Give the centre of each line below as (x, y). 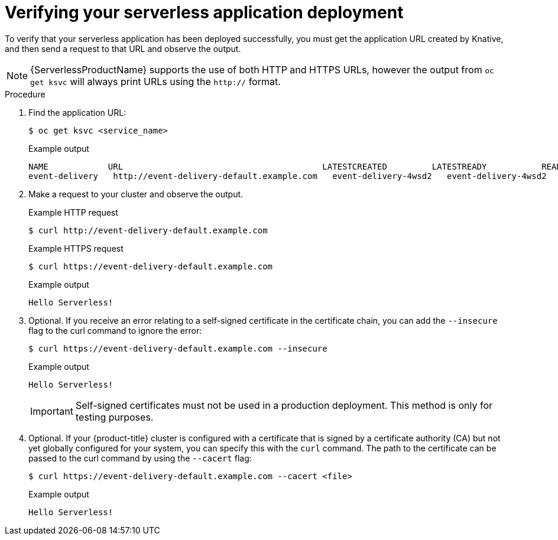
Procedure (25, 94)
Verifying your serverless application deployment (204, 12)
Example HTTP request (73, 212)
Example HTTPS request (76, 248)
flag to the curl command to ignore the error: (115, 330)
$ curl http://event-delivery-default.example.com (148, 230)
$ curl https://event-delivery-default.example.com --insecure (178, 348)
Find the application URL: (77, 112)
